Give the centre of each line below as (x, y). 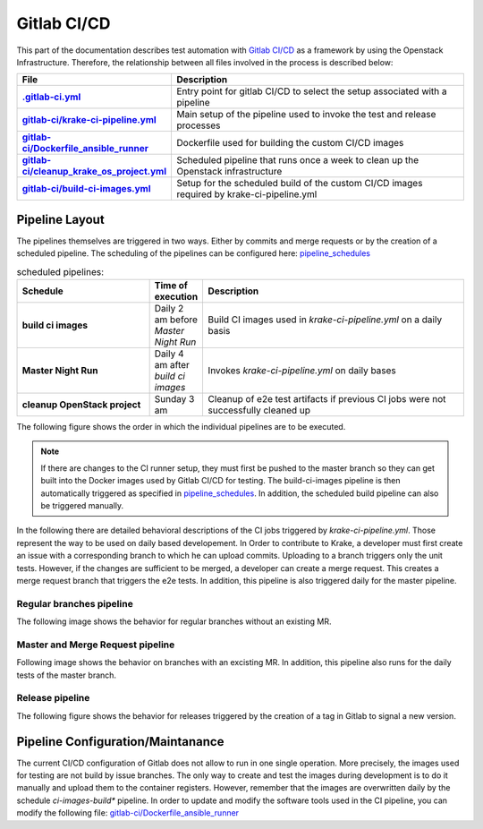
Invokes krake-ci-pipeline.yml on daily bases (302, 370)
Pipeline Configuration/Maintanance (120, 742)
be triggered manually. (82, 505)
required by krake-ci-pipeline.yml (247, 194)
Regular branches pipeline (75, 603)
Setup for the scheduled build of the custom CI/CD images (300, 184)
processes (199, 125)
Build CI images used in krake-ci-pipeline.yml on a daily (325, 320)
